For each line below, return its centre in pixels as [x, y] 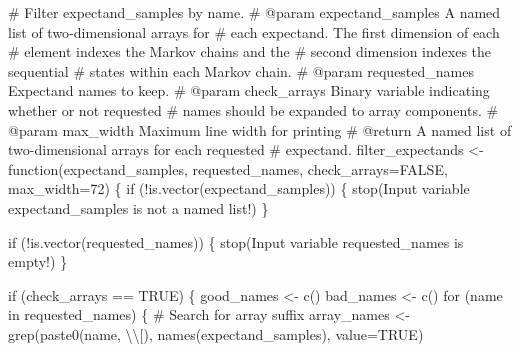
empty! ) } [38, 261]
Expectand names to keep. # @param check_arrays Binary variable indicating [249, 90]
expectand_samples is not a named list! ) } [138, 207]
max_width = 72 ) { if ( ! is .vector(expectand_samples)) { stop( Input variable [239, 188]
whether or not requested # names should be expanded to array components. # [253, 109]
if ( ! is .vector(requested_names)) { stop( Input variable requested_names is [236, 241]
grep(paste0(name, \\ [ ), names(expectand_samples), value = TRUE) [216, 333]
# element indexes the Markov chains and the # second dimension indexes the [250, 51]
